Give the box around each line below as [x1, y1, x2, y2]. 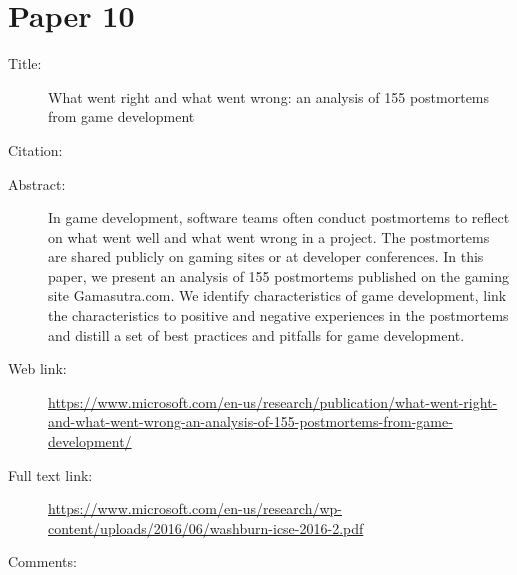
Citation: [8, 139, 63, 160]
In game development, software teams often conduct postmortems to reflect [48, 207, 510, 228]
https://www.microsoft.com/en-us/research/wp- [48, 498, 343, 519]
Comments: [8, 551, 77, 572]
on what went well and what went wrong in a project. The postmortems [48, 226, 490, 247]
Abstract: [8, 173, 66, 194]
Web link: [8, 358, 67, 379]
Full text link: [8, 464, 93, 485]
